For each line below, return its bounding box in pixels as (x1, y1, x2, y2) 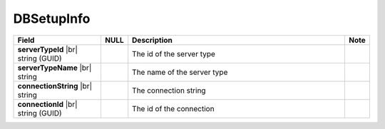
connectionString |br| (17, 81, 93, 91)
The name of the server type (132, 67, 228, 77)
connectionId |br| (17, 99, 78, 109)
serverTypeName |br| (17, 63, 92, 73)
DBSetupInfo (13, 11, 91, 26)
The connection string (132, 86, 206, 96)
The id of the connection (132, 103, 215, 113)
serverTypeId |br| (17, 44, 78, 54)
